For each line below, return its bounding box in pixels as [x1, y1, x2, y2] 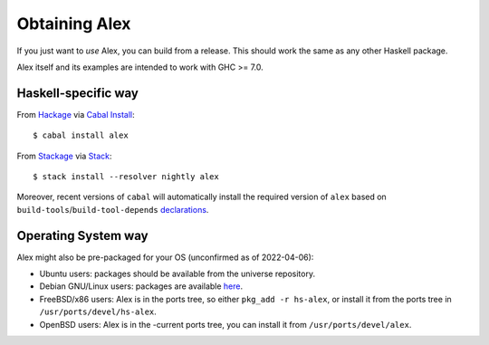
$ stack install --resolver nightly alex [33, 172, 219, 182]
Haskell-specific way [16, 85, 139, 101]
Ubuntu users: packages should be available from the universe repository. [39, 268, 316, 280]
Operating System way [16, 227, 149, 244]
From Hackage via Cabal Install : [16, 109, 135, 120]
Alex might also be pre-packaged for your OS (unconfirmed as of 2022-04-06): [16, 252, 314, 263]
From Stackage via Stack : [16, 150, 112, 161]
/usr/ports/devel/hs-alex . [39, 306, 158, 317]
